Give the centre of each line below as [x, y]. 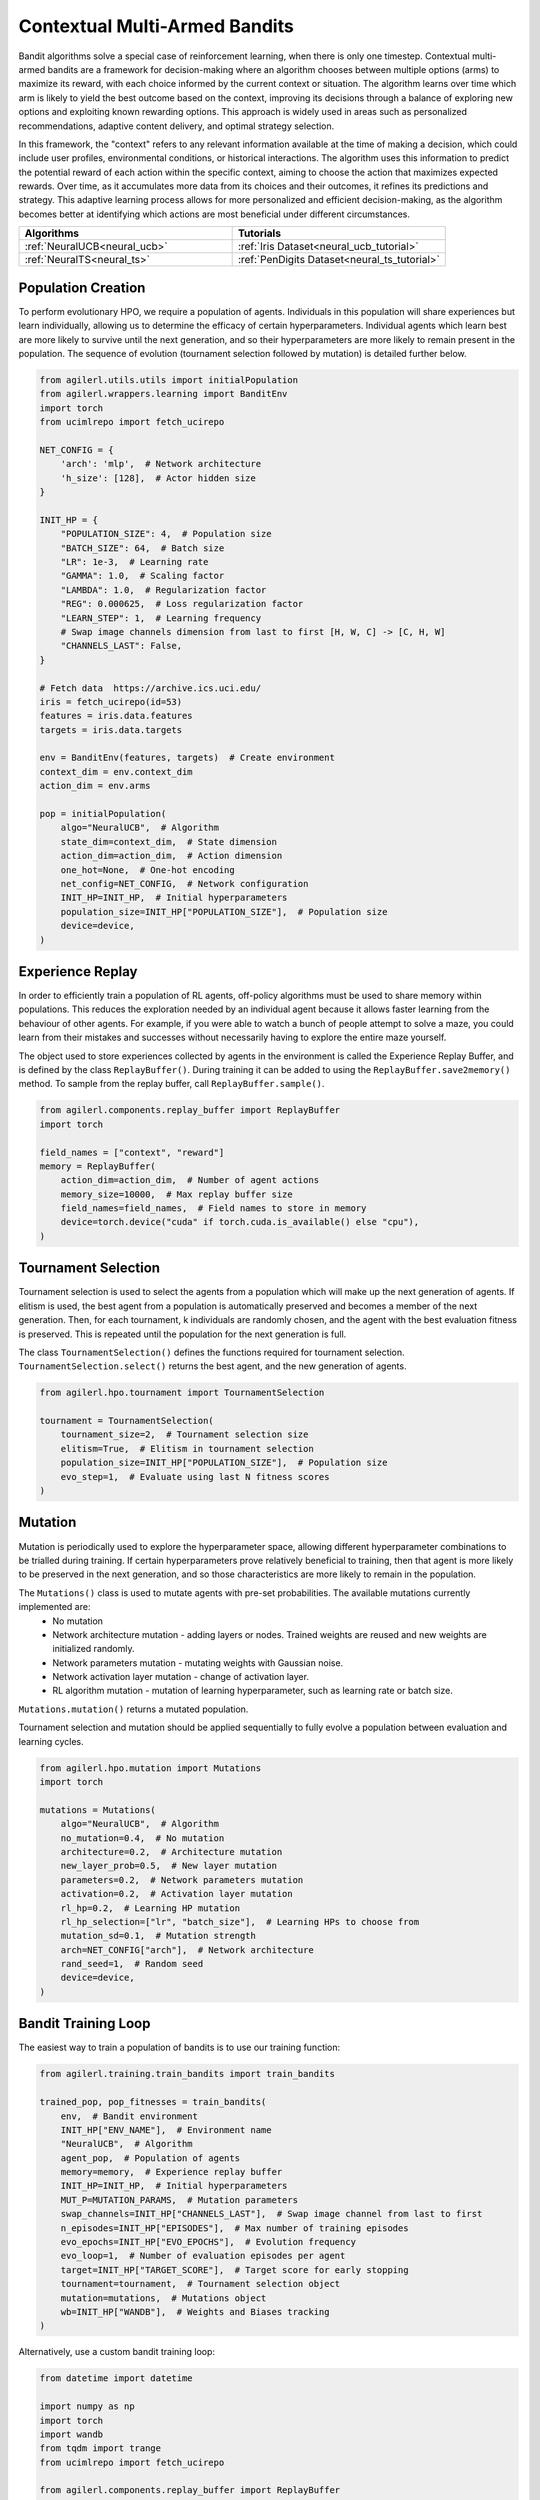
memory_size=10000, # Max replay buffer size [177, 1194]
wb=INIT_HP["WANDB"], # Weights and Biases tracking [195, 2311]
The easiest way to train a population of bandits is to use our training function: [179, 2047]
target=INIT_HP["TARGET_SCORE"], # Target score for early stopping [234, 2269]
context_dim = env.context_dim [116, 771]
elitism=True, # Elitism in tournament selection [187, 1448]
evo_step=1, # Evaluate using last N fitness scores [195, 1476]
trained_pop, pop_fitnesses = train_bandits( [153, 2102]
